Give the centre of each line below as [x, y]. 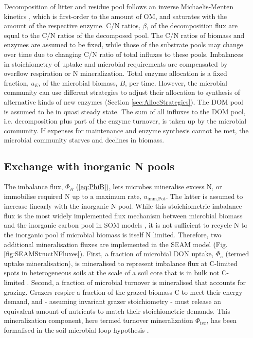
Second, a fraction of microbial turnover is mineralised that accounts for [139, 282]
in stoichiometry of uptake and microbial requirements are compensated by [116, 63]
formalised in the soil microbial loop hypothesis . [76, 329]
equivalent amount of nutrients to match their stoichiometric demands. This [117, 311]
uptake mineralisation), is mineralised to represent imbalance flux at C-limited [121, 263]
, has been [222, 320]
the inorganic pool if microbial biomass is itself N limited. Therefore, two [113, 234]
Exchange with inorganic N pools [89, 166]
